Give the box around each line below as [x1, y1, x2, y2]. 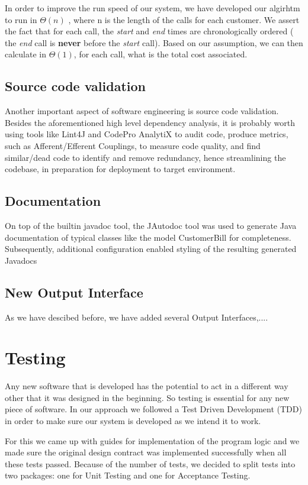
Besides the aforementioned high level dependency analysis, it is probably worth [5, 116, 295, 128]
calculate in [5, 48, 46, 60]
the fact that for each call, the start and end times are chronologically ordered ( [5, 25, 294, 37]
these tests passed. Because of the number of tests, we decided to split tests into [5, 457, 296, 470]
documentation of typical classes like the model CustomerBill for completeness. [5, 231, 291, 243]
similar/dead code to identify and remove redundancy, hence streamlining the [5, 151, 286, 163]
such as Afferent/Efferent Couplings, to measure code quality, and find [5, 139, 261, 151]
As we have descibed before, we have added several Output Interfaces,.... [5, 311, 268, 323]
